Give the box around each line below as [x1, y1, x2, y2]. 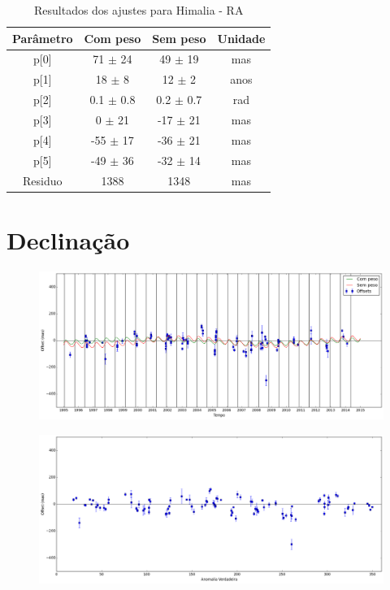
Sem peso [152, 29, 206, 46]
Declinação [6, 223, 130, 256]
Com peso [84, 29, 141, 46]
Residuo [23, 171, 63, 189]
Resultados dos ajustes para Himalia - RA [33, 2, 244, 18]
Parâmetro [12, 29, 73, 46]
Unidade [217, 29, 266, 46]
